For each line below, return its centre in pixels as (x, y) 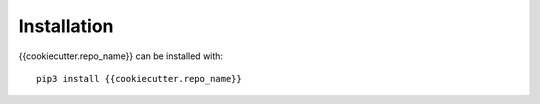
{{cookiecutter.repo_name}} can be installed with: (121, 56)
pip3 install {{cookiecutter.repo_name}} (139, 78)
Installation (66, 26)
